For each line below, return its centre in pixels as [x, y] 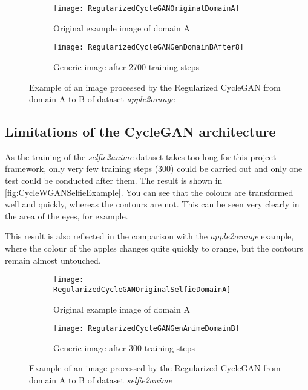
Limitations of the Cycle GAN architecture [140, 132]
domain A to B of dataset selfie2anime [101, 379]
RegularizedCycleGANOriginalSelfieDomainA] [142, 289]
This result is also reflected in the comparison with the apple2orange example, [149, 236]
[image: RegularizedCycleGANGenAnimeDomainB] [146, 329]
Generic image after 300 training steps [124, 347]
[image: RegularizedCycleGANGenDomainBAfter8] [149, 47]
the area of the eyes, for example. [67, 216]
